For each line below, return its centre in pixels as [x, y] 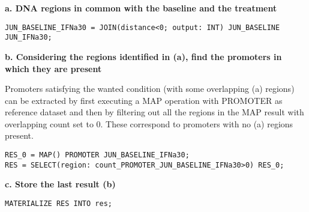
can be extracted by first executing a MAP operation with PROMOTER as [144, 100]
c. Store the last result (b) [60, 184]
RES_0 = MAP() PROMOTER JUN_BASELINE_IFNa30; [97, 155]
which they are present [53, 68]
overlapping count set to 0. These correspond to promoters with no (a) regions [149, 123]
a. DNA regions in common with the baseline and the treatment [141, 8]
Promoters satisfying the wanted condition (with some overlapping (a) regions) [150, 89]
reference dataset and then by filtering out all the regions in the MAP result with [154, 112]
